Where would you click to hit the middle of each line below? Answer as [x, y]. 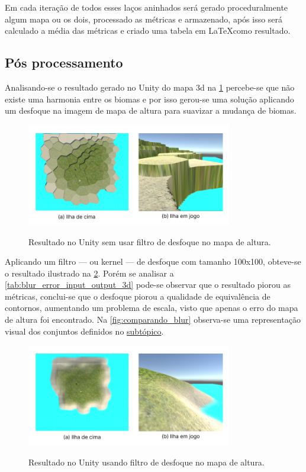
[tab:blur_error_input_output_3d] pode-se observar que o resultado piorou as [148, 285]
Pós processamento [64, 62]
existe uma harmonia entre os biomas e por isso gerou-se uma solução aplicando [149, 99]
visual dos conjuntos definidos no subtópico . [84, 331]
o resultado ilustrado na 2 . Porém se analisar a [89, 273]
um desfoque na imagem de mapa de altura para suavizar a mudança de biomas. [151, 110]
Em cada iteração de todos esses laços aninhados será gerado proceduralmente [146, 7]
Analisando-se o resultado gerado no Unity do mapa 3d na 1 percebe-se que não [150, 87]
